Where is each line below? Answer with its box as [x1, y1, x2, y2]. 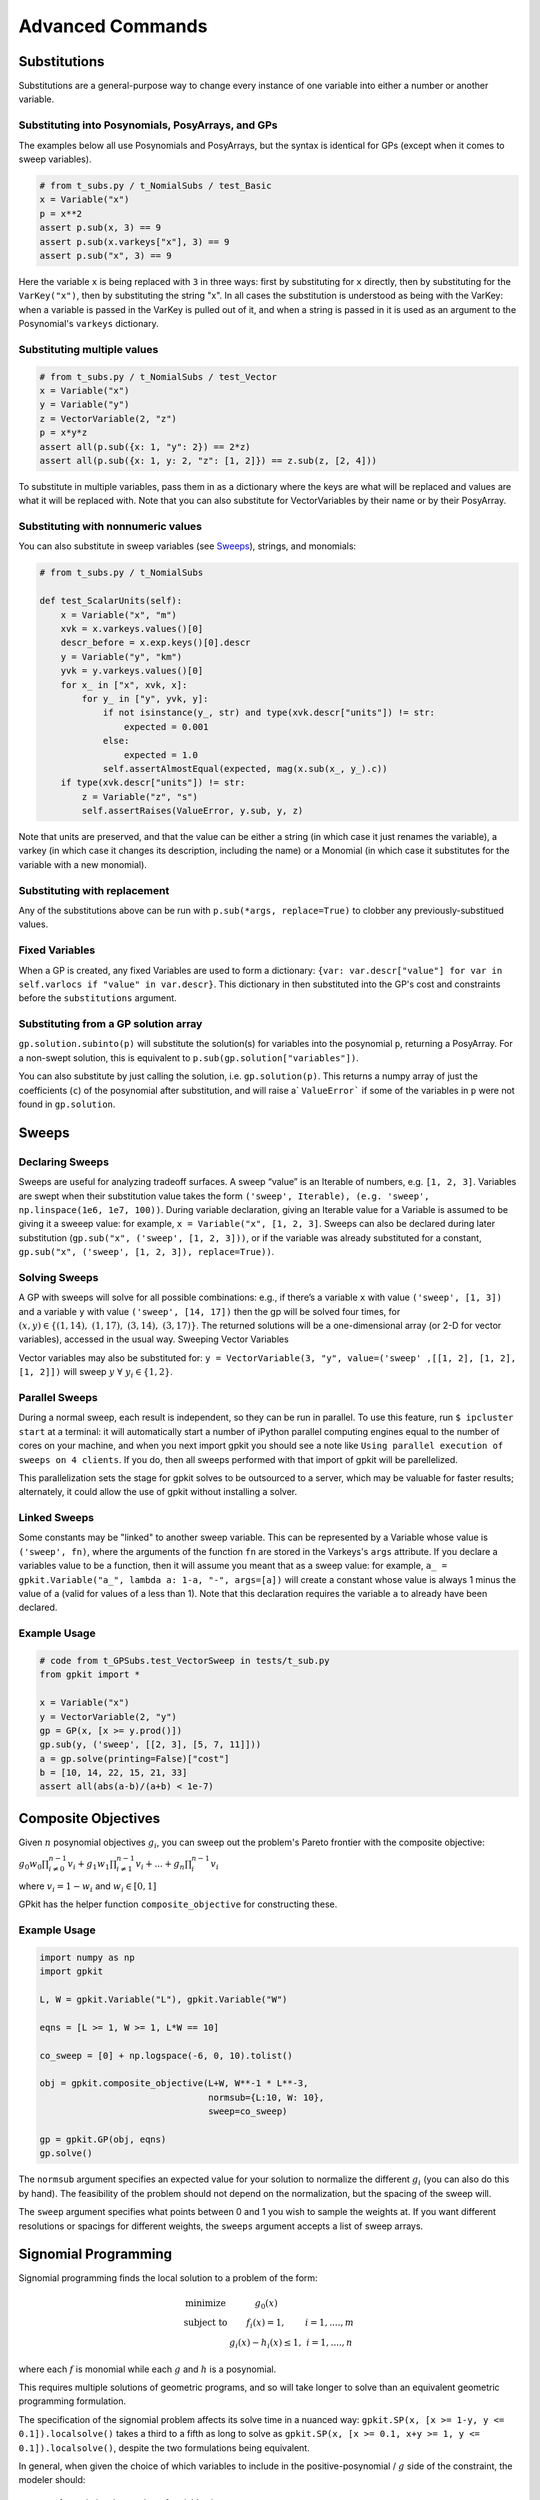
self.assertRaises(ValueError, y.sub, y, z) [81, 805, 304, 817]
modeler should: [18, 2474, 86, 2486]
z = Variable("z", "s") [81, 791, 199, 802]
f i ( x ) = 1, [246, 2317, 285, 2331]
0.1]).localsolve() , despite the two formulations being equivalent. [18, 2441, 310, 2454]
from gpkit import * [39, 1669, 140, 1680]
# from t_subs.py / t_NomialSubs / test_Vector [39, 371, 277, 382]
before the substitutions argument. [18, 992, 177, 1004]
